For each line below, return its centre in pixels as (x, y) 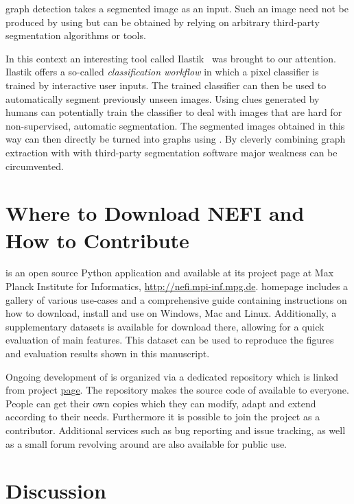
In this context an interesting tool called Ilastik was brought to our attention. (171, 58)
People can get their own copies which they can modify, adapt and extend (161, 403)
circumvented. (35, 166)
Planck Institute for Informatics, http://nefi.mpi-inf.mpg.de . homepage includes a (177, 286)
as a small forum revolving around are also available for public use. (146, 443)
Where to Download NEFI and (155, 213)
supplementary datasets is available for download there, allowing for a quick (165, 326)
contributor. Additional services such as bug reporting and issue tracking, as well (176, 430)
